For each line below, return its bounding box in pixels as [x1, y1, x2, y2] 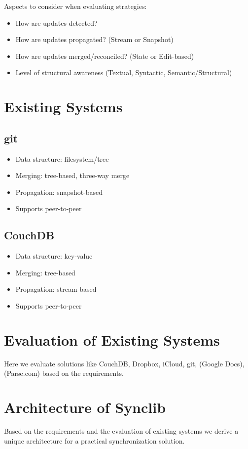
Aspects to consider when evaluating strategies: [4, 1, 147, 11]
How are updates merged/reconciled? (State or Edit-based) [15, 50, 194, 61]
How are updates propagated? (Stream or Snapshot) [15, 34, 174, 45]
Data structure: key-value [15, 251, 93, 261]
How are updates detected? [15, 17, 98, 28]
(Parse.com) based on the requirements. [4, 368, 124, 378]
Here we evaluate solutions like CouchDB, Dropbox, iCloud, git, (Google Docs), [4, 358, 245, 368]
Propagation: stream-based [15, 284, 97, 294]
